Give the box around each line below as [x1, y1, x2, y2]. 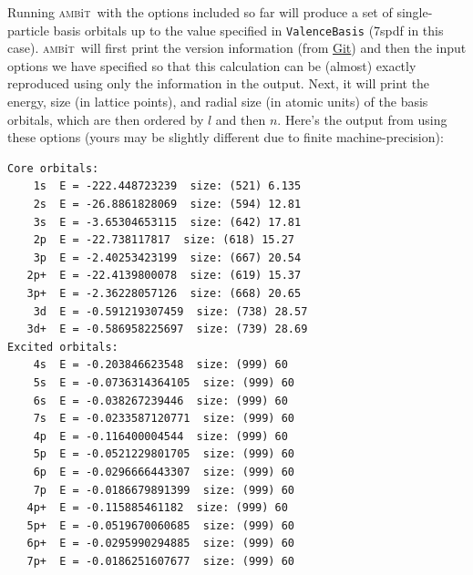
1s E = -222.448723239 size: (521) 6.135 [33, 180, 302, 193]
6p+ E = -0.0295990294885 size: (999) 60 [26, 537, 294, 550]
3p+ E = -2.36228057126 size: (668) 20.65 [26, 286, 302, 300]
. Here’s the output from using [277, 109, 447, 128]
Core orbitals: [7, 161, 99, 175]
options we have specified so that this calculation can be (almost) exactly [7, 56, 416, 75]
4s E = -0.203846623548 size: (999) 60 [33, 358, 288, 372]
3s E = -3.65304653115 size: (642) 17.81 [33, 215, 302, 229]
